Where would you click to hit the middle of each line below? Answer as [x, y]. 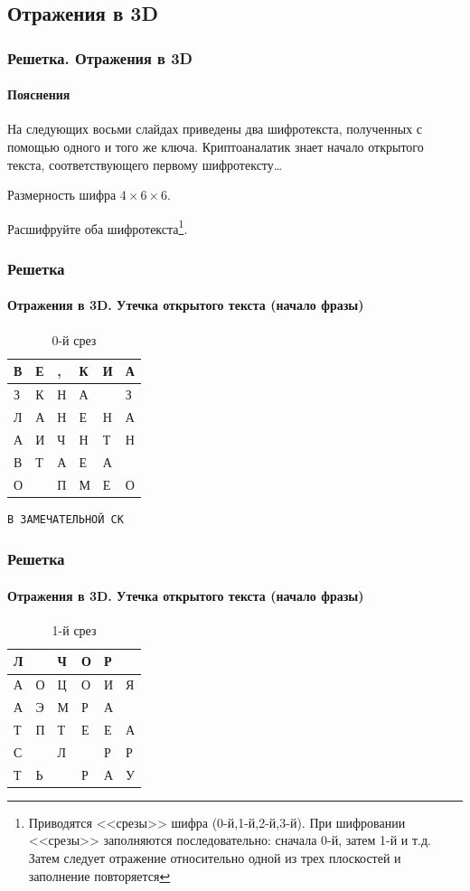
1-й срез [74, 629]
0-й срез [74, 339]
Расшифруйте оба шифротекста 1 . [98, 227]
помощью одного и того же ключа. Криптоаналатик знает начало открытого [216, 147]
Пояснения [39, 94]
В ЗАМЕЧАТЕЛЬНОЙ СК [66, 519]
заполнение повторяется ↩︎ [99, 875]
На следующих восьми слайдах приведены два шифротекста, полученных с [215, 129]
